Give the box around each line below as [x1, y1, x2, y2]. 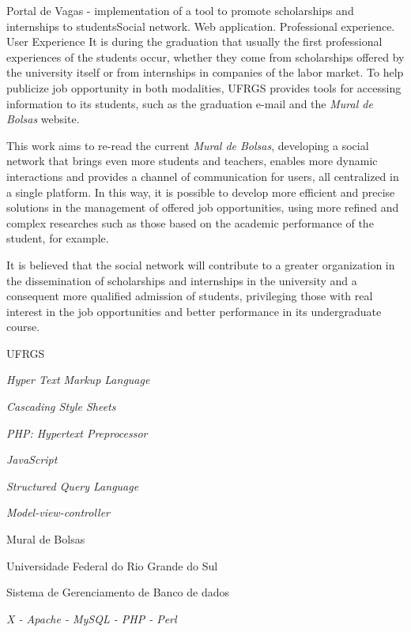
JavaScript [6, 451, 58, 468]
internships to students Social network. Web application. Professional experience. [6, 17, 395, 34]
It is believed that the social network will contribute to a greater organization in [6, 256, 395, 273]
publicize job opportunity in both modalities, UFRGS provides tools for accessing [6, 79, 402, 96]
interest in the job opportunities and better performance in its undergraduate [6, 303, 382, 319]
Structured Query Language [6, 477, 139, 494]
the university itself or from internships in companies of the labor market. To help [6, 64, 404, 81]
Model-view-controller [6, 504, 111, 521]
